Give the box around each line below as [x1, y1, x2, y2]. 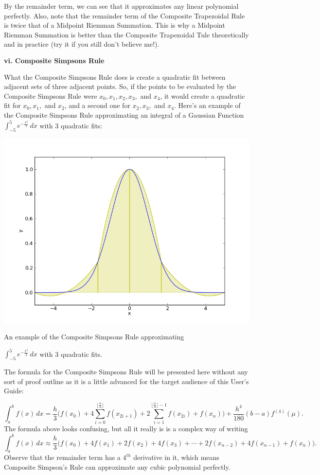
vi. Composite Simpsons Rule [4, 55, 105, 65]
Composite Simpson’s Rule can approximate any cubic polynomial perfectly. [4, 461, 231, 472]
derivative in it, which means [133, 452, 219, 462]
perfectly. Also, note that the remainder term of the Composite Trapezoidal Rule [4, 10, 245, 20]
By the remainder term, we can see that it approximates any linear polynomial [4, 1, 239, 11]
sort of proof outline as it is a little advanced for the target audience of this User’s [4, 376, 249, 386]
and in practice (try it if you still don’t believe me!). [4, 39, 160, 49]
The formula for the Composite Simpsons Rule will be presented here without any [4, 367, 248, 377]
